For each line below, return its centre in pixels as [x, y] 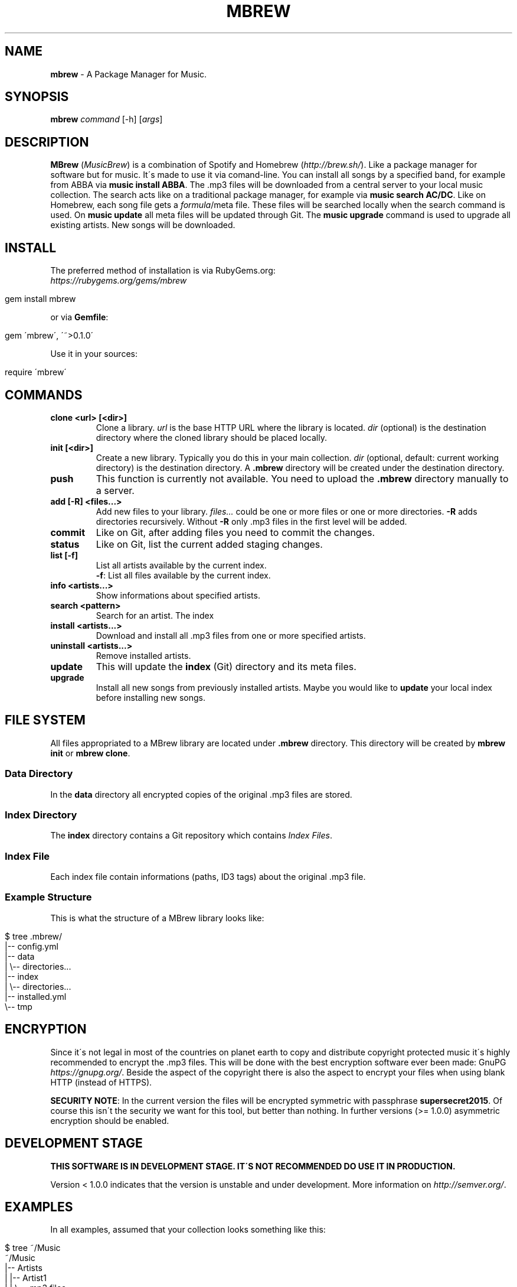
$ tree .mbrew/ [34, 936]
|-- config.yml [32, 946]
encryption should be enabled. [110, 1120]
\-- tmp [19, 1006]
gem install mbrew [40, 299]
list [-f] [64, 555]
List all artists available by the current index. [181, 565]
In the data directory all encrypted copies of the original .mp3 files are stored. [201, 794]
